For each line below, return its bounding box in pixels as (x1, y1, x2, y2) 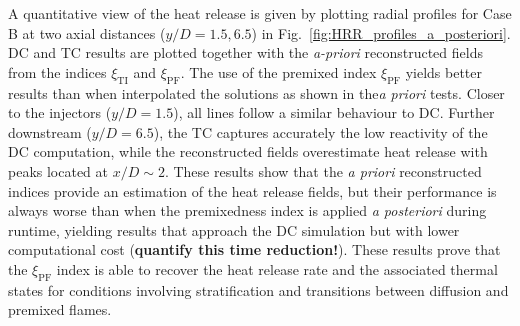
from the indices (8, 61, 107, 82)
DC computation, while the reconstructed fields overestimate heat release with (8, 141, 488, 162)
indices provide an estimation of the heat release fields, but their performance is (8, 180, 497, 201)
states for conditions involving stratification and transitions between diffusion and (8, 279, 509, 300)
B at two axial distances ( (8, 22, 166, 43)
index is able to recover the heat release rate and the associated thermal (56, 258, 498, 279)
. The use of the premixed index (180, 61, 377, 82)
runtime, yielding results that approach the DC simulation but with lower (8, 219, 460, 240)
